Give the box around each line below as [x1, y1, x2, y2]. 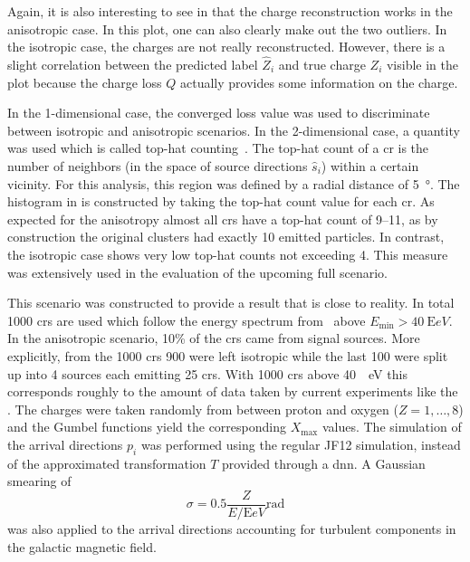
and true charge [278, 55, 366, 73]
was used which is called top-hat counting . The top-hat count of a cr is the [7, 138, 429, 157]
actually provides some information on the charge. [179, 72, 458, 91]
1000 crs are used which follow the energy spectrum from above [7, 310, 366, 329]
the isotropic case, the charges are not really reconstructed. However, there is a [7, 37, 446, 56]
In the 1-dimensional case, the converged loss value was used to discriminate [7, 103, 430, 122]
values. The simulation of [321, 417, 462, 436]
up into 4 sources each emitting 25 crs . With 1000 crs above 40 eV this [7, 364, 408, 383]
